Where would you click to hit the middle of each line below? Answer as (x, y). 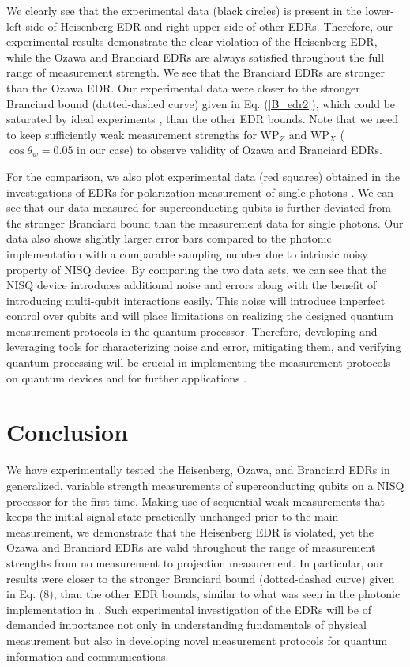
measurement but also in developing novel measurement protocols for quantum (197, 640)
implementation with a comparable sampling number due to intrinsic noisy (187, 253)
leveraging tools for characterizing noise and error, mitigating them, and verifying (204, 347)
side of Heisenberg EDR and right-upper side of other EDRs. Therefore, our (209, 26)
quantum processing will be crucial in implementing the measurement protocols (199, 362)
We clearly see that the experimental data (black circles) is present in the (184, 10)
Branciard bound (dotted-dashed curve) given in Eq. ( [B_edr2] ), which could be (201, 103)
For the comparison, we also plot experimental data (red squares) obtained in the (203, 176)
